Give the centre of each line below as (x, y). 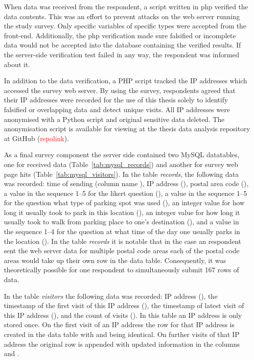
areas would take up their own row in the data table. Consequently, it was (115, 260)
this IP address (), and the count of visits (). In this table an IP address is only (123, 315)
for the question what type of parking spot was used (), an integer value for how (124, 203)
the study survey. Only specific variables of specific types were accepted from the (125, 26)
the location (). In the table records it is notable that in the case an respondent (123, 241)
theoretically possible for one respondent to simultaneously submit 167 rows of (122, 270)
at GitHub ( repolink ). (36, 138)
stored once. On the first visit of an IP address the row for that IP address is (119, 324)
